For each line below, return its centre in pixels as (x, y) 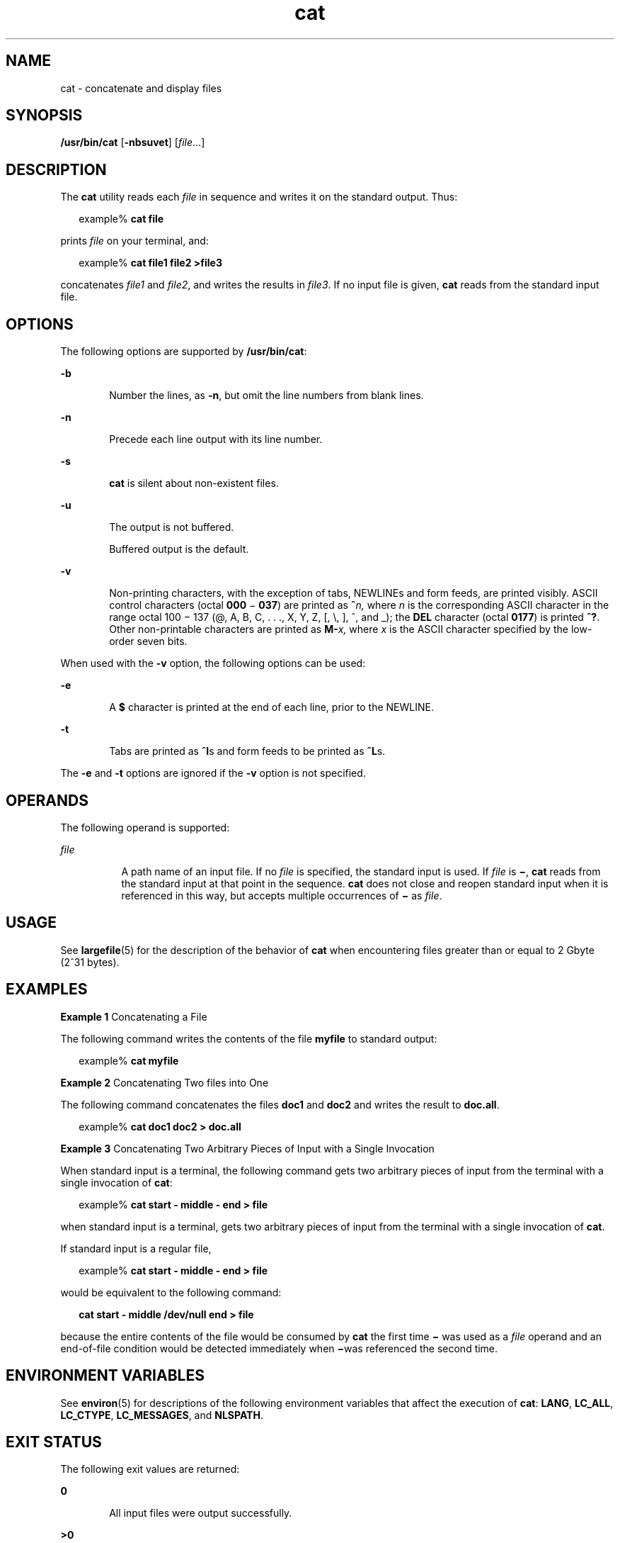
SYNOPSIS (44, 116)
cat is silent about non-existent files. (194, 483)
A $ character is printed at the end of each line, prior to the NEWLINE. (271, 707)
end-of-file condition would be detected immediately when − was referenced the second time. (279, 1348)
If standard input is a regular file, (136, 1248)
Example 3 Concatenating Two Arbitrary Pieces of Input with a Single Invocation (247, 1148)
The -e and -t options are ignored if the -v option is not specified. (213, 773)
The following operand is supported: (145, 827)
